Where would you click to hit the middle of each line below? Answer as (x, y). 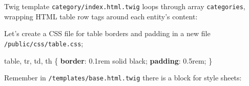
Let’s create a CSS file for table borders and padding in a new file (107, 33)
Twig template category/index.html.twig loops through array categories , (125, 6)
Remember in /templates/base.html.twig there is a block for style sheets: (123, 78)
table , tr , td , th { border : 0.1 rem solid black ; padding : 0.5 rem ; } (108, 60)
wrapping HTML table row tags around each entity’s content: (101, 16)
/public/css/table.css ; (44, 43)
